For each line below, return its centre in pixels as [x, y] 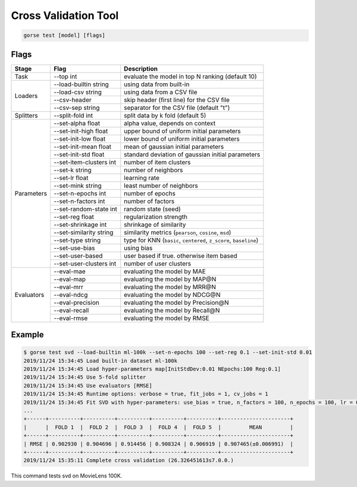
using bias [138, 248]
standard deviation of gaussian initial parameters [192, 154]
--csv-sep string [77, 107]
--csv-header [73, 100]
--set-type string [77, 240]
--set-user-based [78, 255]
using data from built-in [157, 84]
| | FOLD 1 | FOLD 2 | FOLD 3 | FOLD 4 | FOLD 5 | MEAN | [159, 427]
